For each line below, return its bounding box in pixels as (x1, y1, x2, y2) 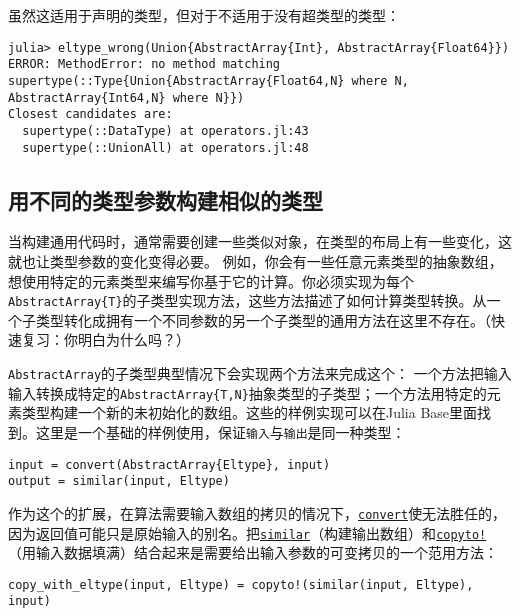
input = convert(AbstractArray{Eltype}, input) (8, 457, 331, 472)
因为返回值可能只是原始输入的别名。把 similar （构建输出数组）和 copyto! (8, 522, 487, 543)
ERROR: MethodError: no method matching (8, 57, 281, 72)
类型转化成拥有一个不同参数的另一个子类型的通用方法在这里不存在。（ (35, 309, 491, 330)
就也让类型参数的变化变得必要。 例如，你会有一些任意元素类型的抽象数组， (8, 250, 503, 271)
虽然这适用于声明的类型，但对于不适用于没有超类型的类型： (8, 5, 400, 25)
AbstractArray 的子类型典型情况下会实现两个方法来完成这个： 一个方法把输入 (8, 363, 512, 384)
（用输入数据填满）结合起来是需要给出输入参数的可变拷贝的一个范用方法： (8, 542, 498, 563)
